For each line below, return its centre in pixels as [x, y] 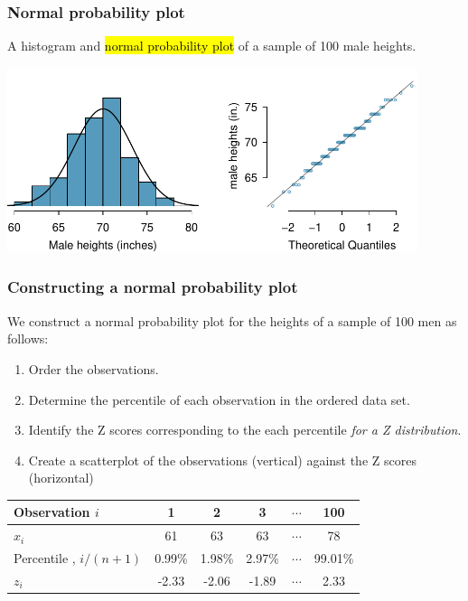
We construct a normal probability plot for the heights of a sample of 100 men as [232, 320]
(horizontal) [61, 478]
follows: [28, 338]
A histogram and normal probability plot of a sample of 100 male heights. [212, 46]
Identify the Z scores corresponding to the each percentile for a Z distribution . [245, 430]
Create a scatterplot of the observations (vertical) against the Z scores [222, 460]
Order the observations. [94, 368]
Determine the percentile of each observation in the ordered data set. [219, 399]
